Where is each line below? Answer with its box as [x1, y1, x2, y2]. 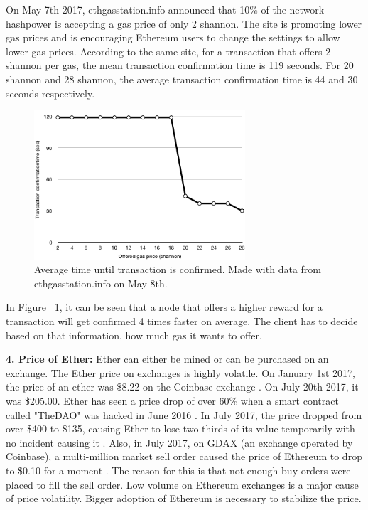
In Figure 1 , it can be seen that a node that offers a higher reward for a [6, 299, 323, 314]
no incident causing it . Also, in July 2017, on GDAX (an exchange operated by [6, 435, 353, 450]
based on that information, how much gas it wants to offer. [6, 327, 262, 342]
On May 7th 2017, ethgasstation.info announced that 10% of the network [6, 2, 325, 16]
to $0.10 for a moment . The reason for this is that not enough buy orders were [6, 463, 351, 477]
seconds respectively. [6, 85, 95, 100]
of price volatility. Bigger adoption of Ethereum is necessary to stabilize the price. [6, 491, 362, 506]
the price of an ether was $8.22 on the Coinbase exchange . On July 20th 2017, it [6, 379, 359, 394]
